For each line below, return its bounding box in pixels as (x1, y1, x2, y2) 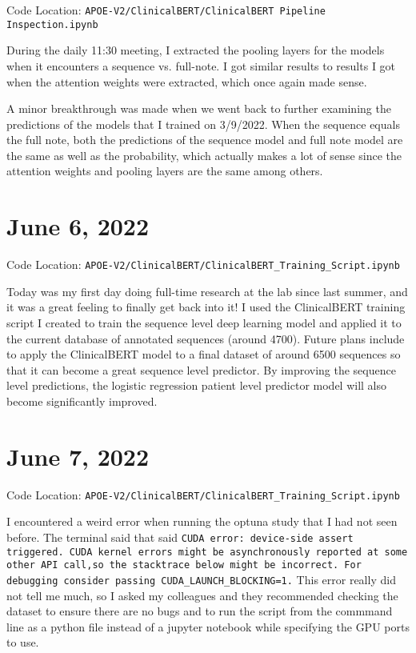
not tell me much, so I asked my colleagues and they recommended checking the (6, 587, 398, 603)
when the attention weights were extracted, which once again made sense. (6, 73, 367, 90)
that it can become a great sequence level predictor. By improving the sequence (6, 361, 396, 378)
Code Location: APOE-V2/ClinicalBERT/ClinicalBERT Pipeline (6, 2, 326, 18)
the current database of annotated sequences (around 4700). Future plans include (6, 330, 405, 347)
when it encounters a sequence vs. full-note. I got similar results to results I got (6, 57, 396, 74)
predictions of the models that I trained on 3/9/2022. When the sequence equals (6, 115, 400, 132)
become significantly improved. (6, 393, 158, 409)
